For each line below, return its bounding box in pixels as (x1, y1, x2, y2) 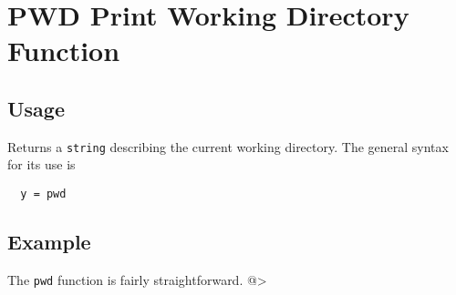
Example (7, 228, 91, 256)
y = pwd (20, 188, 67, 201)
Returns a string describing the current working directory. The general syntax (7, 137, 449, 156)
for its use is (7, 155, 76, 174)
